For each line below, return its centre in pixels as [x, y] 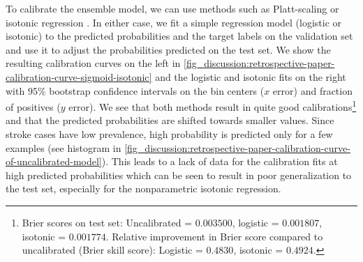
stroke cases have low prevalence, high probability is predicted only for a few [169, 134]
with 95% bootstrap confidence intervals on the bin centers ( [135, 90]
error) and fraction [312, 90]
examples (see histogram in [64, 147]
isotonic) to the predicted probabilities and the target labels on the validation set [179, 36]
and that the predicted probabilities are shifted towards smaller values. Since [170, 120]
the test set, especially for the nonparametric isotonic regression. [143, 188]
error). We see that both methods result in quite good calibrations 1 [213, 106]
